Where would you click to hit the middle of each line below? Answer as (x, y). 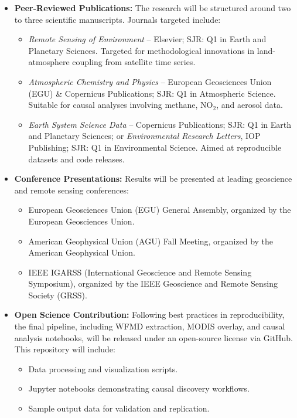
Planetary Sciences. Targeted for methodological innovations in (141, 50)
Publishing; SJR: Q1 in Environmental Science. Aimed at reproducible (155, 147)
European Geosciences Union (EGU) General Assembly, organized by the (160, 210)
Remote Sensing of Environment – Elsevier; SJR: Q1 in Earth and (147, 39)
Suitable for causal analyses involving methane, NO (121, 105)
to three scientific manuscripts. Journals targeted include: (117, 19)
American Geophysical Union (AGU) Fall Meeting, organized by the (151, 241)
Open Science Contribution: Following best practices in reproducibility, (149, 315)
